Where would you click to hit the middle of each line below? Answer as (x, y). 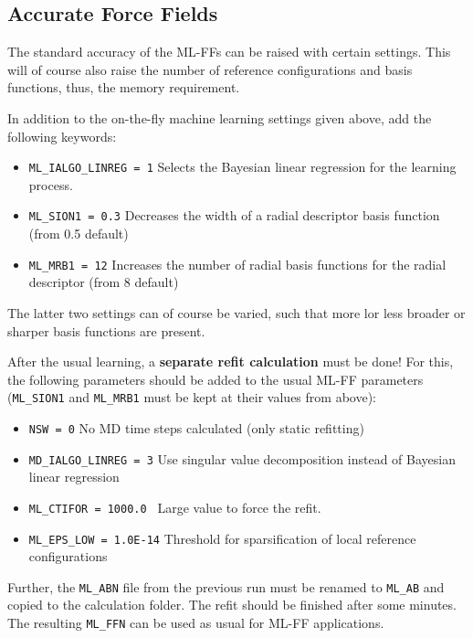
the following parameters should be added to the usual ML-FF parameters (215, 379)
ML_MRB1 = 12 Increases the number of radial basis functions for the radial (237, 264)
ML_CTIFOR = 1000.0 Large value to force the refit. (175, 507)
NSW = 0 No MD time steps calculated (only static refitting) (196, 427)
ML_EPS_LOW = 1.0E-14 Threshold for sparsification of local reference (222, 538)
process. (51, 184)
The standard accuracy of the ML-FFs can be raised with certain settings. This (229, 52)
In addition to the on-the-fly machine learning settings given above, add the (220, 117)
